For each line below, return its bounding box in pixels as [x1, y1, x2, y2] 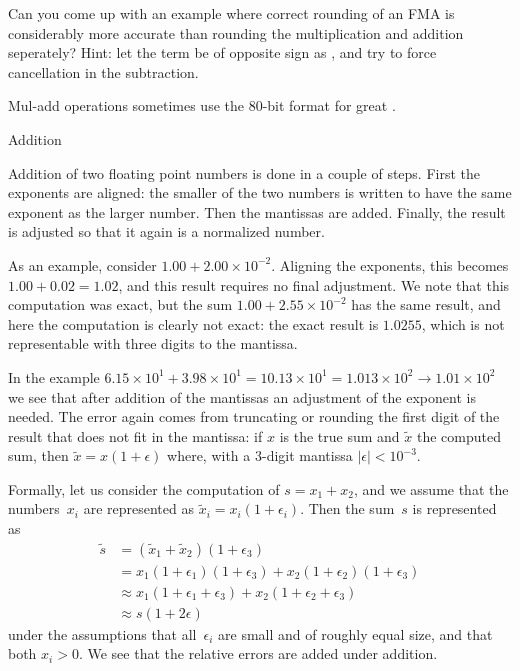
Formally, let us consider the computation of [8, 478, 280, 499]
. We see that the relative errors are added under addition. [78, 643, 438, 664]
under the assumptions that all [8, 623, 197, 644]
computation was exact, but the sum [8, 294, 233, 315]
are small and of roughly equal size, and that [218, 623, 493, 644]
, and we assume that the [353, 478, 509, 499]
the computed [416, 425, 501, 446]
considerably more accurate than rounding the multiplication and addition [8, 22, 464, 43]
